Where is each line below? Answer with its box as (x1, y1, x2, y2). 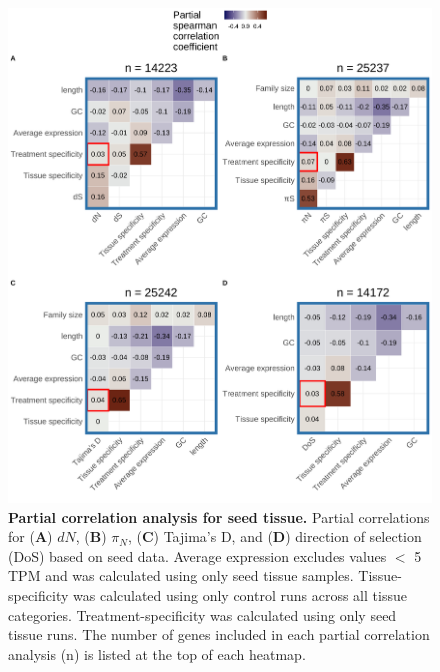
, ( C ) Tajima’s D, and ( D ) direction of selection (127, 526, 422, 547)
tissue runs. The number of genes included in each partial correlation (8, 624, 430, 645)
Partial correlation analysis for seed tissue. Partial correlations (8, 506, 430, 527)
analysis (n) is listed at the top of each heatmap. (8, 643, 306, 664)
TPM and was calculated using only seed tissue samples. (8, 565, 354, 586)
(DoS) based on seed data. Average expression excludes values (8, 545, 387, 566)
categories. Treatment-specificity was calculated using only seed (8, 604, 397, 625)
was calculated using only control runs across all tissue (73, 585, 407, 606)
